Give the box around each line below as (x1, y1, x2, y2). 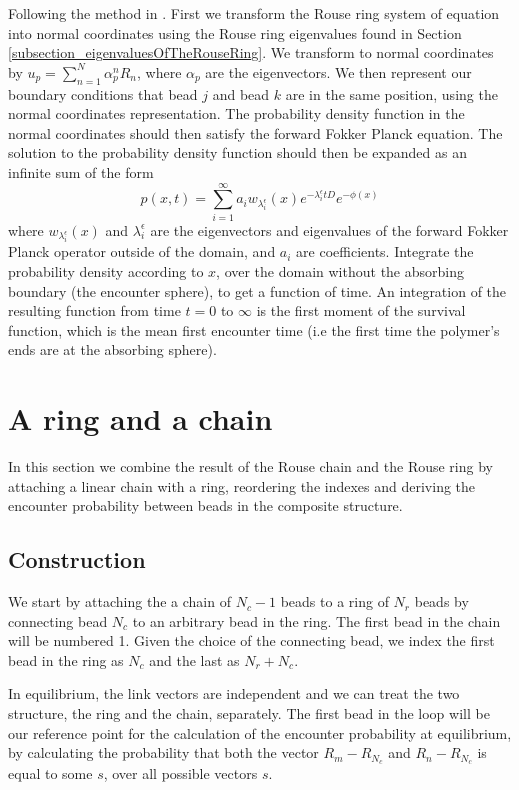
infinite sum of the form (8, 161, 154, 182)
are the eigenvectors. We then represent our (205, 61, 472, 82)
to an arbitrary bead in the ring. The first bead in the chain (132, 610, 501, 631)
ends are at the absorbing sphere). (8, 339, 217, 360)
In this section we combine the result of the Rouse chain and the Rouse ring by (8, 456, 493, 477)
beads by (414, 591, 469, 612)
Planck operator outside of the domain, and (8, 241, 276, 262)
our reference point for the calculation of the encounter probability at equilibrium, (8, 722, 512, 743)
